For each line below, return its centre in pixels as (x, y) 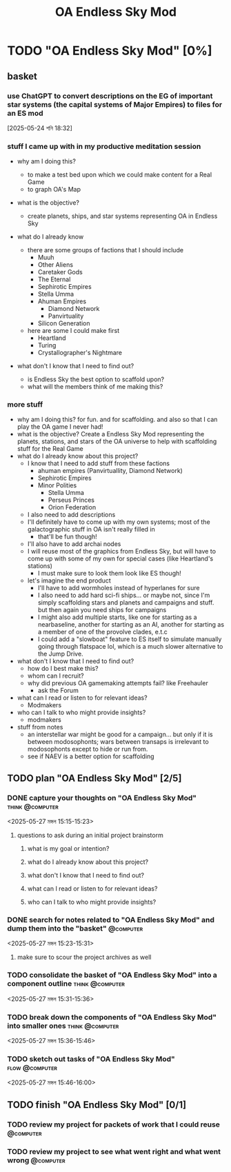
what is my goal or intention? (68, 849)
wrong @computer (36, 1160)
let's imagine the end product (69, 580)
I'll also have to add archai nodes (74, 544)
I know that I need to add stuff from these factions (99, 463)
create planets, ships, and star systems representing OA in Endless (122, 216)
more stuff (25, 405)
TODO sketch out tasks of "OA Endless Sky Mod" (91, 1059)
